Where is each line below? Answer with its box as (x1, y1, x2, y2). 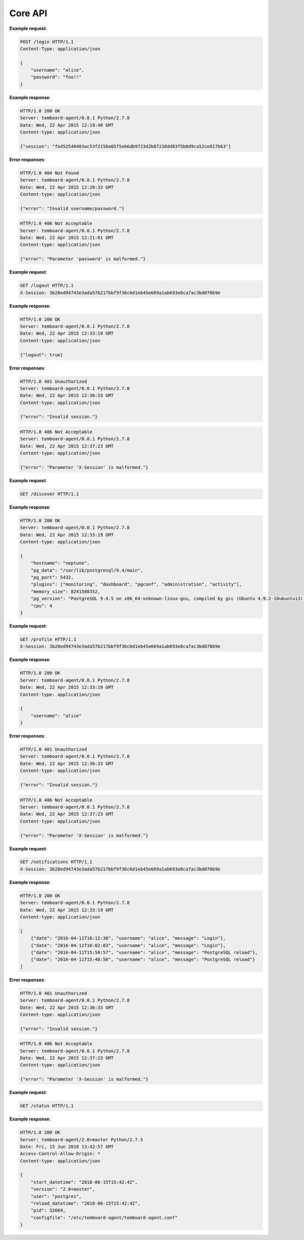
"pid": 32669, (30, 1208, 66, 1214)
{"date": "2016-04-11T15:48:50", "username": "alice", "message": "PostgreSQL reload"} (30, 957, 255, 963)
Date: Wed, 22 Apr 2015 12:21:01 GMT (20, 235, 114, 241)
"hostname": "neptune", (30, 560, 90, 566)
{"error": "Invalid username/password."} (20, 205, 125, 211)
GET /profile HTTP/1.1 (20, 636, 77, 642)
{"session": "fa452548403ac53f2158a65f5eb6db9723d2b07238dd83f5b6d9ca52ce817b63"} (20, 143, 232, 149)
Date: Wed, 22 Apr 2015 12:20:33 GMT (20, 184, 114, 190)
